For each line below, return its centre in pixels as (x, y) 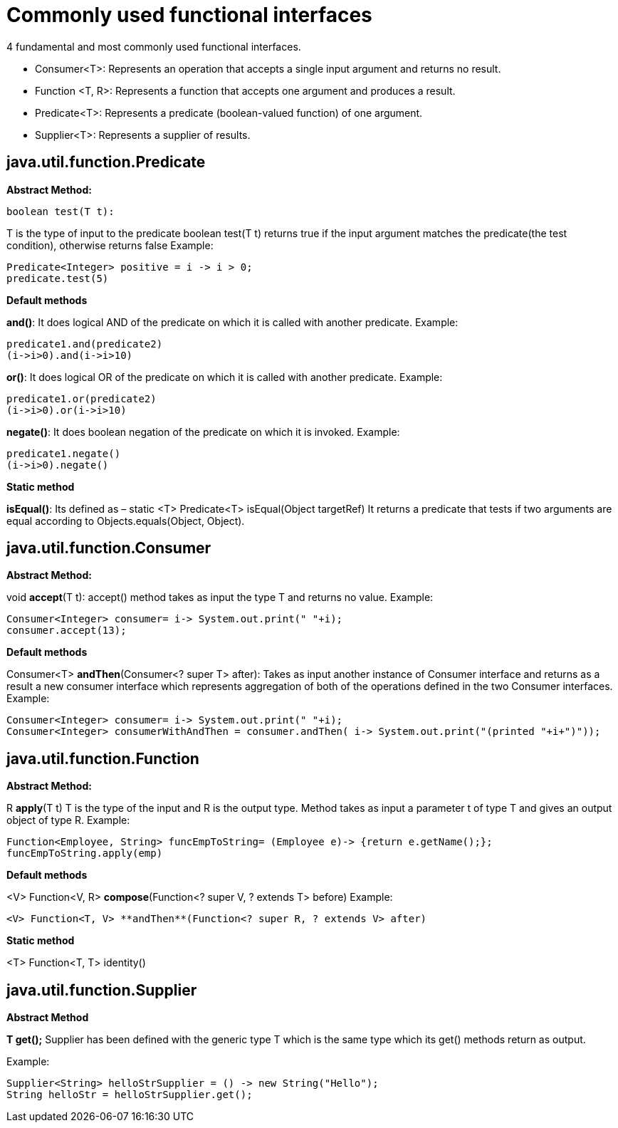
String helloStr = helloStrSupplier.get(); (130, 1095)
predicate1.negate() (64, 453)
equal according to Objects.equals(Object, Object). (126, 521)
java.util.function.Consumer (109, 548)
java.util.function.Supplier (102, 990)
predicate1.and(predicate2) (85, 344)
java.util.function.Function (103, 758)
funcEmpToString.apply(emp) (85, 853)
